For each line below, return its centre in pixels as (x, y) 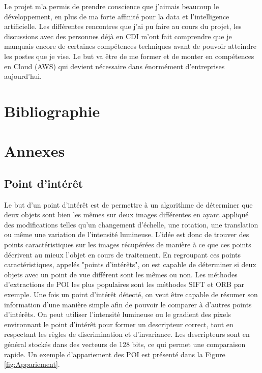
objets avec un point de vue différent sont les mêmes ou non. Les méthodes (121, 274)
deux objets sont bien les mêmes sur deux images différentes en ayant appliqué (126, 214)
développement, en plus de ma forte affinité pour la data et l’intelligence (117, 16)
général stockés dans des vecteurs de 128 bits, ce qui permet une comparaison (125, 344)
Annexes (35, 151)
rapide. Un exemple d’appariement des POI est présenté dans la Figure (115, 354)
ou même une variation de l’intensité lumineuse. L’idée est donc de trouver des (127, 234)
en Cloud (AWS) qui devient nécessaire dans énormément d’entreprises (114, 66)
